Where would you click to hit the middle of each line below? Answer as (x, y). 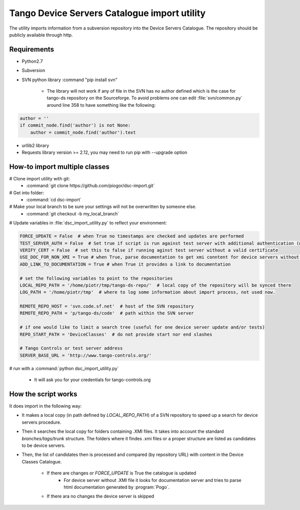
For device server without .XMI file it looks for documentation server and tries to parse (153, 480)
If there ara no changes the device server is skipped (100, 496)
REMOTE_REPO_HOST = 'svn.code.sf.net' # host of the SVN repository (107, 306)
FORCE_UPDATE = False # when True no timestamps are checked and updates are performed (132, 236)
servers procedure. (41, 422)
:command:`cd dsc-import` (54, 200)
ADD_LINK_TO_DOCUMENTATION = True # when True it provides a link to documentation (125, 264)
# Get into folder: (27, 192)
